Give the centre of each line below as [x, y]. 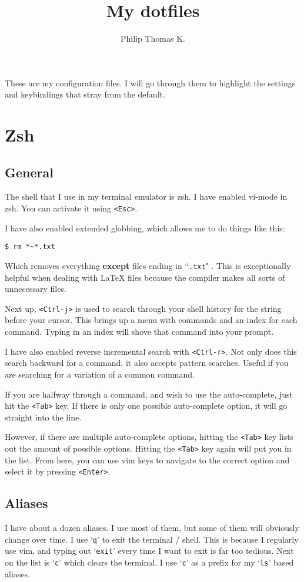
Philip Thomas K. [153, 38]
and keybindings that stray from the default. [85, 94]
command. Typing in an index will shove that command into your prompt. [139, 332]
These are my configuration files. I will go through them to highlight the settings [150, 83]
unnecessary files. [36, 289]
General [29, 172]
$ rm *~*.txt [30, 247]
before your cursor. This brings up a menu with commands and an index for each [151, 320]
